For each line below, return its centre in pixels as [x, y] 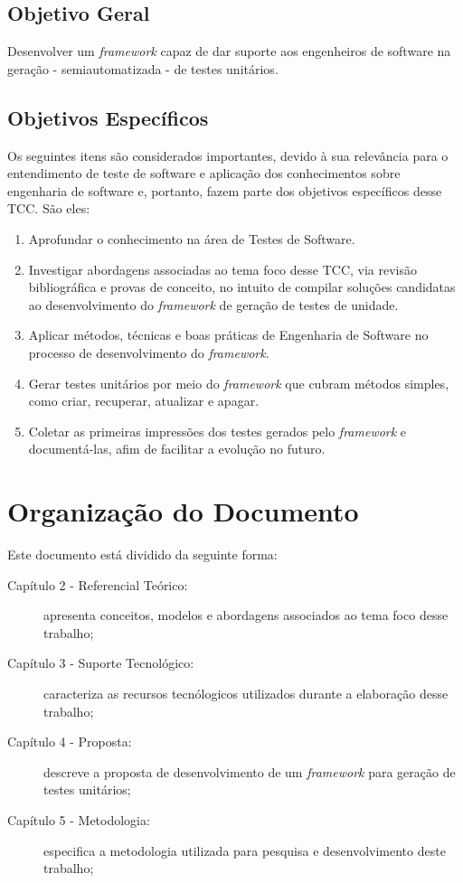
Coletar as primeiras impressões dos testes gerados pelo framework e [217, 431]
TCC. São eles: [49, 208]
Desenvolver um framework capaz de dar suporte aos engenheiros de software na [229, 51]
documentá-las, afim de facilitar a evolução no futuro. [177, 449]
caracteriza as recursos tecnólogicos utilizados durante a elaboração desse [246, 693]
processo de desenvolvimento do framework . [149, 352]
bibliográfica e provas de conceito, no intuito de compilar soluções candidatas [242, 287]
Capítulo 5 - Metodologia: [79, 819]
